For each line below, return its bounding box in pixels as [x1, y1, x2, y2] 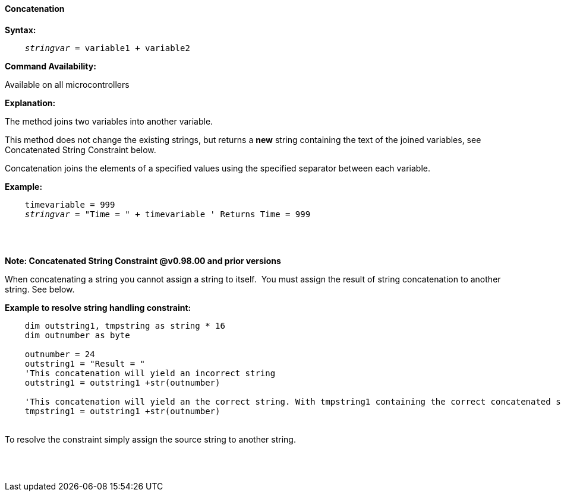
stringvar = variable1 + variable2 [24, 43, 190, 53]
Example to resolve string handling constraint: [5, 302, 191, 313]
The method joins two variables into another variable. [5, 116, 213, 126]
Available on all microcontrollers [5, 79, 130, 90]
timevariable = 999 [24, 199, 115, 209]
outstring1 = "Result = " [24, 358, 146, 368]
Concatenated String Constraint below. [5, 144, 156, 155]
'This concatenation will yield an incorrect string [24, 368, 276, 378]
